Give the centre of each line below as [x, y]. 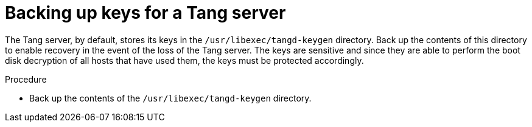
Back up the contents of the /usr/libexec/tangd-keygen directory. [170, 98]
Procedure [26, 79]
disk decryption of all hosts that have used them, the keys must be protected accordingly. [184, 60]
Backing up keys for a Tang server [145, 13]
